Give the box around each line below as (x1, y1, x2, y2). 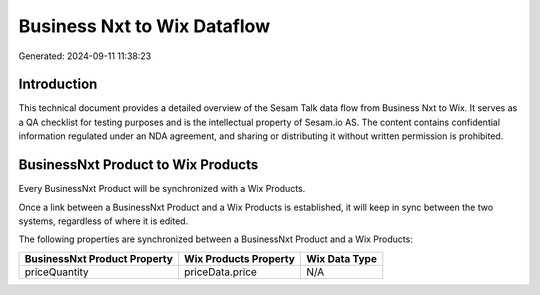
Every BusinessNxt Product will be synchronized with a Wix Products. (18, 183, 306, 195)
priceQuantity (24, 265, 89, 279)
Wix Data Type (306, 251, 377, 265)
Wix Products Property (183, 251, 295, 265)
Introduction (18, 76, 98, 93)
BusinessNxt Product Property (24, 251, 174, 265)
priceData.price (183, 265, 257, 279)
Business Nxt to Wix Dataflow (18, 15, 270, 37)
